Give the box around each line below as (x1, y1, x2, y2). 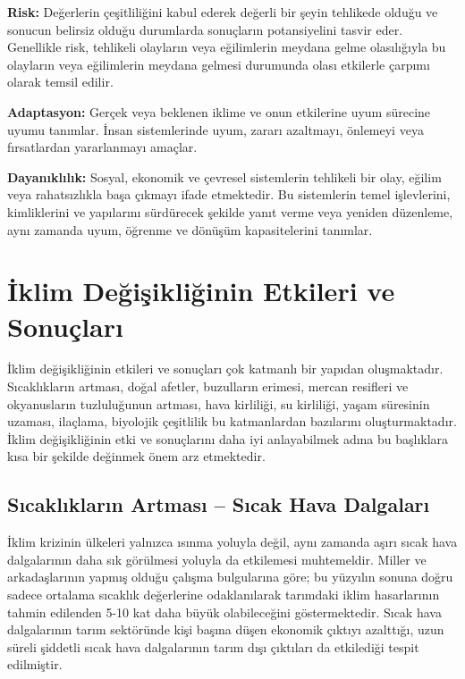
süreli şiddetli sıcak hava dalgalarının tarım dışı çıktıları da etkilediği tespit (7, 637, 419, 656)
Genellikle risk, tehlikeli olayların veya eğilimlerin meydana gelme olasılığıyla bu (7, 38, 446, 56)
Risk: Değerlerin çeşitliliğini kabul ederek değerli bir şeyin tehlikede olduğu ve (7, 3, 438, 21)
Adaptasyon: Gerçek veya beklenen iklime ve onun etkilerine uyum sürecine (7, 102, 431, 121)
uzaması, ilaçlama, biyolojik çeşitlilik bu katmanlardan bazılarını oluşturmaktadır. (7, 412, 457, 431)
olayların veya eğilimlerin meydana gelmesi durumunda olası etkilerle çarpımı (7, 54, 430, 73)
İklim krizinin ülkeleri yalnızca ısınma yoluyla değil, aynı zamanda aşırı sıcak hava (7, 532, 458, 551)
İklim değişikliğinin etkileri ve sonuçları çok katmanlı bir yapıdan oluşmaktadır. (7, 359, 444, 378)
